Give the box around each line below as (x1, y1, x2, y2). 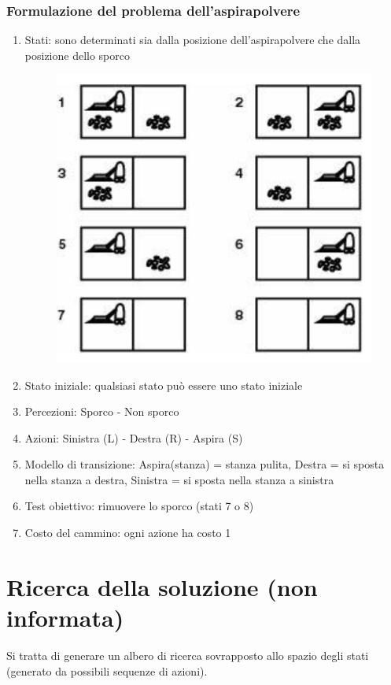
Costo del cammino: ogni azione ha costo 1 (24, 524, 231, 541)
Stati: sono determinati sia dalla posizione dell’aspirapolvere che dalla (24, 31, 361, 48)
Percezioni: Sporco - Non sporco (24, 403, 179, 420)
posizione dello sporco (24, 46, 130, 63)
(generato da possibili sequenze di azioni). (6, 662, 208, 679)
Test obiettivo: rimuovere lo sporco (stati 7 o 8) (24, 498, 254, 514)
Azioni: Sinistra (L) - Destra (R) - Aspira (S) (24, 429, 243, 446)
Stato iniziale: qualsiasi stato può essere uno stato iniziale (24, 376, 303, 393)
